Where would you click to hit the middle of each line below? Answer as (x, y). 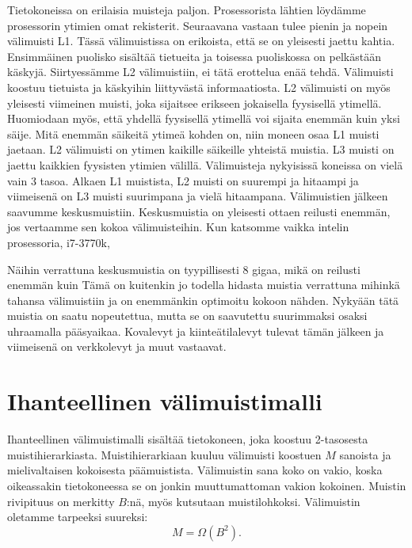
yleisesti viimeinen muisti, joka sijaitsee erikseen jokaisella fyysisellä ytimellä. (195, 103)
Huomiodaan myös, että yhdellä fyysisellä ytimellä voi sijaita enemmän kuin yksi (204, 118)
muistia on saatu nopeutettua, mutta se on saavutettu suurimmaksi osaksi (187, 316)
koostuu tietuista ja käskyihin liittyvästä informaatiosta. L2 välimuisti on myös (199, 87)
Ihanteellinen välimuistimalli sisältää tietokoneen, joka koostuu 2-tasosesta (188, 439)
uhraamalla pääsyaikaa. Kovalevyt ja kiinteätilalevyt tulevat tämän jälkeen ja (196, 331)
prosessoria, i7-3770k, (59, 242)
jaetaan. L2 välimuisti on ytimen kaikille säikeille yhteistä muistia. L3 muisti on (201, 149)
